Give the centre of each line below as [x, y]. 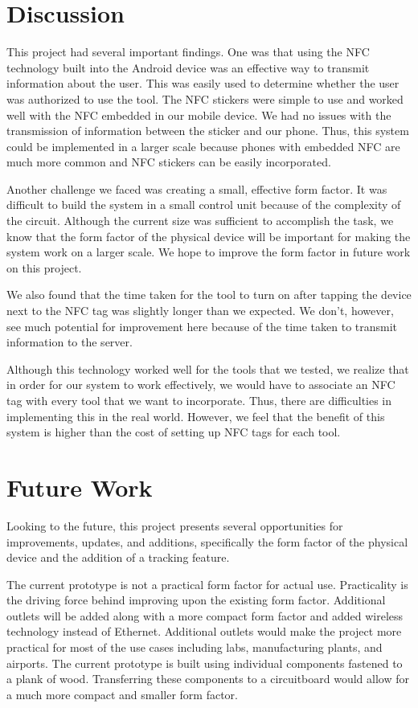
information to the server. [70, 342]
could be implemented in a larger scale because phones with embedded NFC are [203, 146]
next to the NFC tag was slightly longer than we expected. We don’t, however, [200, 311]
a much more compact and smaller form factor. [122, 694]
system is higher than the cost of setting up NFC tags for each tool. [174, 432]
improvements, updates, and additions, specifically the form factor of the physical [207, 541]
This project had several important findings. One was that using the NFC [188, 52]
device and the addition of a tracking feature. [118, 557]
